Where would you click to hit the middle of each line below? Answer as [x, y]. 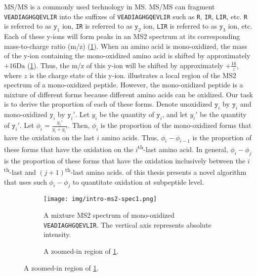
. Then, [79, 125]
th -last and [20, 171]
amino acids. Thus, [130, 137]
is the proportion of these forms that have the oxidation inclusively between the [125, 160]
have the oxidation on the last [49, 137]
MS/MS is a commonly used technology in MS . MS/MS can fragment [109, 6]
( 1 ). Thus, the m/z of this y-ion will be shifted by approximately [125, 65]
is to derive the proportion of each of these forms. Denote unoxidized [108, 104]
